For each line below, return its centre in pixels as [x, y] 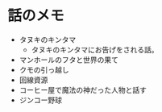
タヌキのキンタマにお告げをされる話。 [95, 49]
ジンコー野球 [40, 100]
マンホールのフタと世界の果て [69, 60]
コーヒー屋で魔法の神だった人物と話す [83, 89]
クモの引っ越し [44, 69]
